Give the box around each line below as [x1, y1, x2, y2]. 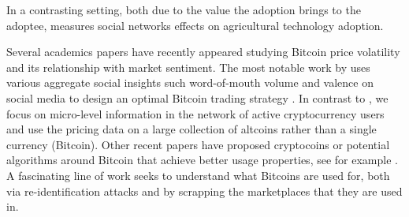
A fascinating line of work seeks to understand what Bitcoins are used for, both [6, 166, 390, 183]
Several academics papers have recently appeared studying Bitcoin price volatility [6, 43, 400, 60]
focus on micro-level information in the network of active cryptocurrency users [6, 105, 385, 122]
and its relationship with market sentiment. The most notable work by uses [6, 58, 370, 75]
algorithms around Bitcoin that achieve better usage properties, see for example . [6, 152, 398, 168]
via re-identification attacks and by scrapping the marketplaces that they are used [6, 182, 403, 199]
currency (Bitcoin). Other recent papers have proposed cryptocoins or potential [6, 136, 390, 152]
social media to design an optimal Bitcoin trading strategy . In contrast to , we [6, 89, 389, 106]
